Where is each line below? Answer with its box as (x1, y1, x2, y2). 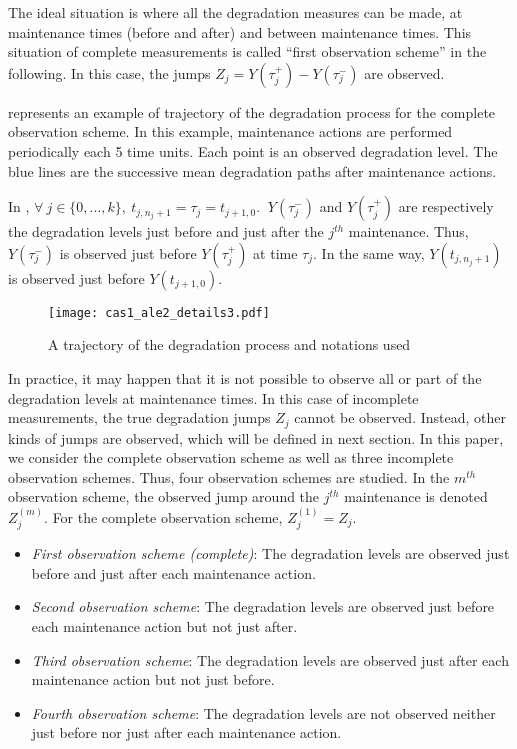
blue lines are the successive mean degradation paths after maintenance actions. (8, 160, 497, 181)
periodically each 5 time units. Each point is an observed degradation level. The (8, 140, 498, 161)
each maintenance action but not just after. (31, 616, 298, 637)
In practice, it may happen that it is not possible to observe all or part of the (8, 368, 482, 388)
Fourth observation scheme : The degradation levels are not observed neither (31, 702, 496, 723)
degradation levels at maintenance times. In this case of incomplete (8, 387, 419, 408)
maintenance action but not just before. (31, 669, 275, 690)
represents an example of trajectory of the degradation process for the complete (8, 101, 496, 122)
